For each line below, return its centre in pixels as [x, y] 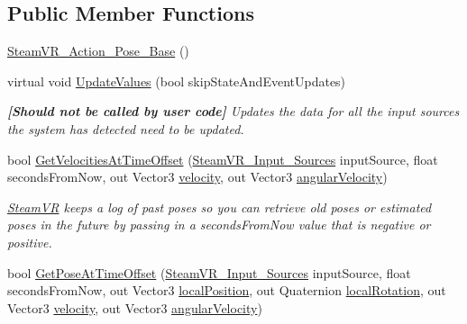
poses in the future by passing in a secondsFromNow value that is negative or [219, 225]
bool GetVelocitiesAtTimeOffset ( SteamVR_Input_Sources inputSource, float [223, 159]
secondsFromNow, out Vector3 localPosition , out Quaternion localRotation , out [227, 290]
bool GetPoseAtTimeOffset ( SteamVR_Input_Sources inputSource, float [209, 272]
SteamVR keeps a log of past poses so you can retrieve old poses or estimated [220, 207]
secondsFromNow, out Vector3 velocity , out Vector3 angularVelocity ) [197, 177]
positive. [30, 242]
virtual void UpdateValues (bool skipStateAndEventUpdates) [177, 81]
